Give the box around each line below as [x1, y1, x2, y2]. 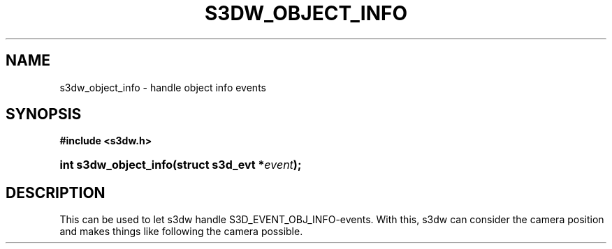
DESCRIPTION [6, 183, 105, 202]
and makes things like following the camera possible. [59, 225, 303, 238]
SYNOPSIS [6, 105, 82, 123]
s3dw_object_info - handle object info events [59, 81, 266, 93]
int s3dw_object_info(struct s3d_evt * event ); [59, 158, 302, 172]
